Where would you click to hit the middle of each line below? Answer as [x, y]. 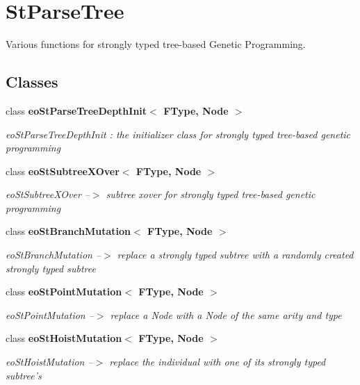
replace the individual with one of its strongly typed [218, 362]
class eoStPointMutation [64, 292]
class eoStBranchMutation [68, 231]
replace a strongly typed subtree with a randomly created [235, 255]
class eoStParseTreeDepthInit [76, 110]
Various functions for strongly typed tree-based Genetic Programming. [156, 44]
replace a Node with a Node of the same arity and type [226, 314]
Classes [32, 82]
